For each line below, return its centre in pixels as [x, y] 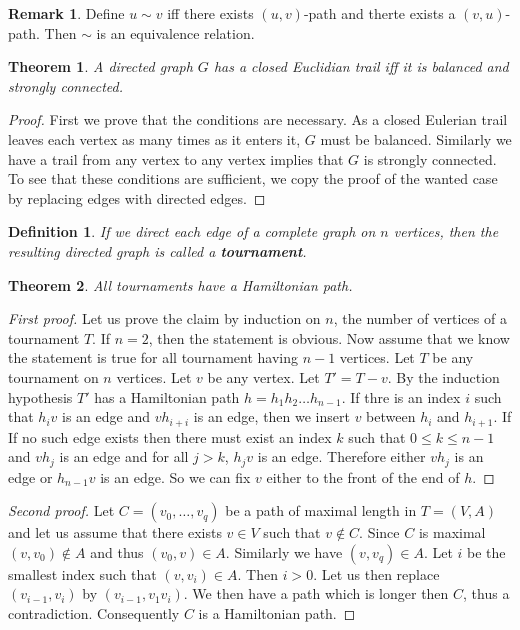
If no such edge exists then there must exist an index [170, 436]
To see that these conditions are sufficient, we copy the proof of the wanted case [253, 178]
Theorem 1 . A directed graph [100, 66]
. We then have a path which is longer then [316, 593]
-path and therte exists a [379, 13]
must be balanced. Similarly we [416, 138]
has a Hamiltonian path [167, 396]
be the [486, 551]
